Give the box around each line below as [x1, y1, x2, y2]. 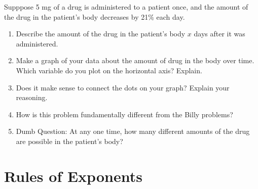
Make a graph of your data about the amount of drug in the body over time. [16, 55, 254, 66]
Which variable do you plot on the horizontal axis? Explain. [16, 65, 202, 75]
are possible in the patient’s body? [16, 135, 123, 146]
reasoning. [16, 92, 48, 103]
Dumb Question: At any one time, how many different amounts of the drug [16, 126, 250, 136]
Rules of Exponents [4, 165, 142, 186]
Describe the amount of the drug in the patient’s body [16, 28, 186, 39]
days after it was [194, 28, 245, 39]
